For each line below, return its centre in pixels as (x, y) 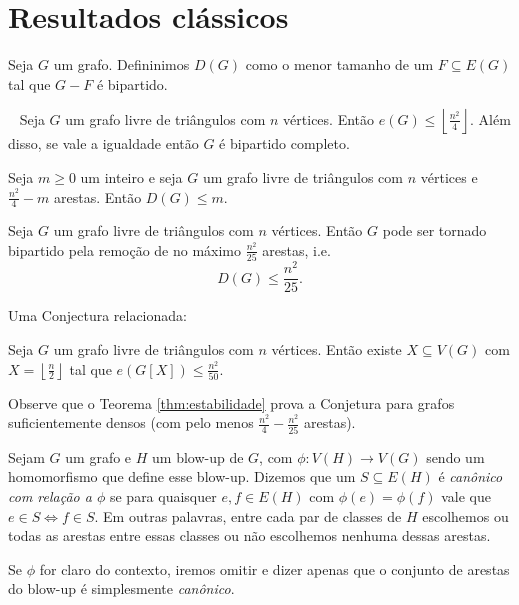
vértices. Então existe (336, 348)
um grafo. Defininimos (121, 64)
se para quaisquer (163, 495)
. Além (490, 118)
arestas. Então (98, 196)
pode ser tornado (434, 230)
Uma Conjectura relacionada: (97, 315)
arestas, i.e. (296, 249)
